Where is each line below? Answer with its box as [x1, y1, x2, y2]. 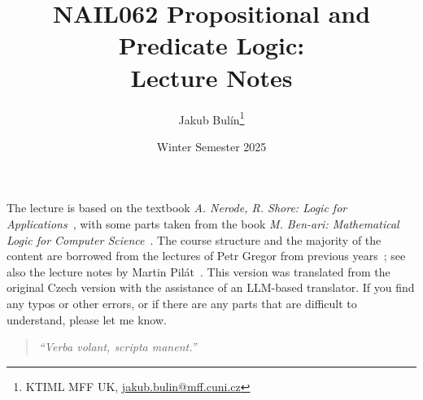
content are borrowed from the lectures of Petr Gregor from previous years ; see [7, 247, 406, 264]
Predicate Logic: [118, 28, 305, 62]
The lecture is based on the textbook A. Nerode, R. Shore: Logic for [7, 199, 347, 216]
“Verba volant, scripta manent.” [38, 338, 197, 355]
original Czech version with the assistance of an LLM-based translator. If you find [7, 279, 415, 296]
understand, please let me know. [7, 311, 167, 328]
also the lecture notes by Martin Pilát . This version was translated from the [7, 263, 390, 280]
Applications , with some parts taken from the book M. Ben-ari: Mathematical [7, 215, 399, 232]
